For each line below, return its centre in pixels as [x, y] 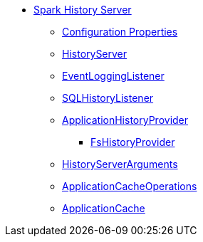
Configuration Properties [120, 32]
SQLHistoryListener [108, 98]
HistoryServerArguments [120, 164]
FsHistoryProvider [133, 142]
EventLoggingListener [113, 76]
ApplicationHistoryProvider [125, 120]
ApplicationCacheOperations [130, 186]
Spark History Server [83, 10]
